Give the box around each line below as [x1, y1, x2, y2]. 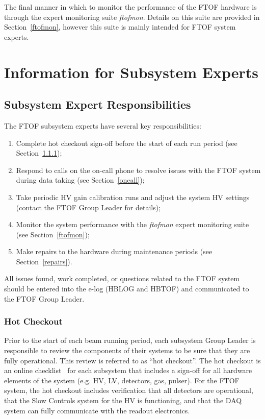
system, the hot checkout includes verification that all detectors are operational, [4, 385, 253, 396]
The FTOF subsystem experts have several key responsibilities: [4, 120, 201, 131]
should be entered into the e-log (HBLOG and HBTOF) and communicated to [4, 283, 249, 294]
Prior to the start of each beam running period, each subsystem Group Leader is [4, 335, 256, 346]
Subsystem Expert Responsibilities [4, 96, 191, 112]
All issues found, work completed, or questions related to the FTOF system [4, 273, 240, 284]
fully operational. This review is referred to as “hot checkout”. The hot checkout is [4, 355, 261, 365]
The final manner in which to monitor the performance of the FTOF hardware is [4, 2, 257, 12]
